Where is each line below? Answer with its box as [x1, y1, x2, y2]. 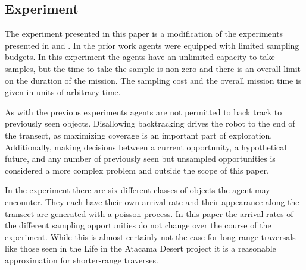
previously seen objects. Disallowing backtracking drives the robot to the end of [5, 117, 295, 130]
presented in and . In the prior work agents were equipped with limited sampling [5, 39, 299, 51]
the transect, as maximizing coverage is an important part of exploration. [5, 128, 273, 141]
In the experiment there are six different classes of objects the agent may [5, 184, 270, 196]
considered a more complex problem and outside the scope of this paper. [5, 164, 269, 176]
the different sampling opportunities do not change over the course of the [5, 219, 271, 231]
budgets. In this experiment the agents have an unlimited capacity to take [5, 51, 275, 63]
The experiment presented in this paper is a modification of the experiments [5, 27, 283, 40]
